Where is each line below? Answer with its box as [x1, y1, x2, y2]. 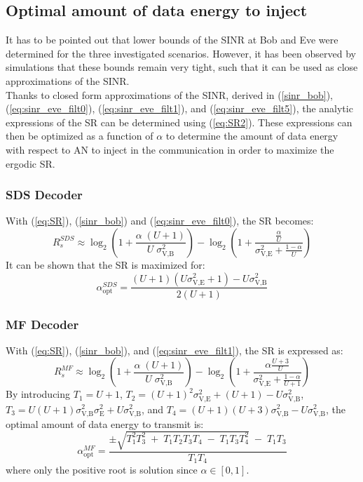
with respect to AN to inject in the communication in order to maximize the [6, 142, 334, 156]
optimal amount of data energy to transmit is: [6, 416, 204, 431]
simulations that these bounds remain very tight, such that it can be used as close [6, 60, 358, 74]
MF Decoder [6, 315, 79, 333]
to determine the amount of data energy [165, 128, 338, 143]
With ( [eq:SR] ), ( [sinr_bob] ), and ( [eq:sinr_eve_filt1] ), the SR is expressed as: [6, 342, 343, 357]
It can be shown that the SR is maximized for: [6, 257, 205, 272]
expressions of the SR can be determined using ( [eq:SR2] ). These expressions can [6, 114, 352, 129]
